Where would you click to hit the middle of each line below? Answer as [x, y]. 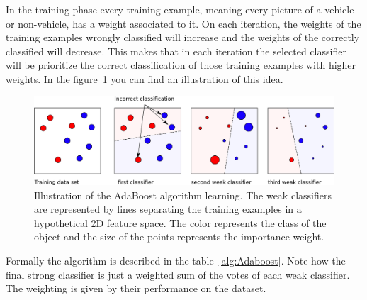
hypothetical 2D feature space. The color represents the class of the [180, 222]
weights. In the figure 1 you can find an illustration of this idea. [145, 78]
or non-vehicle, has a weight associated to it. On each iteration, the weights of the [183, 23]
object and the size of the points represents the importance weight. [179, 237]
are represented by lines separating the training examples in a [168, 209]
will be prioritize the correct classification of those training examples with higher [181, 65]
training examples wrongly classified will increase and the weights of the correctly [183, 37]
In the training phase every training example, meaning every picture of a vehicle [180, 9]
